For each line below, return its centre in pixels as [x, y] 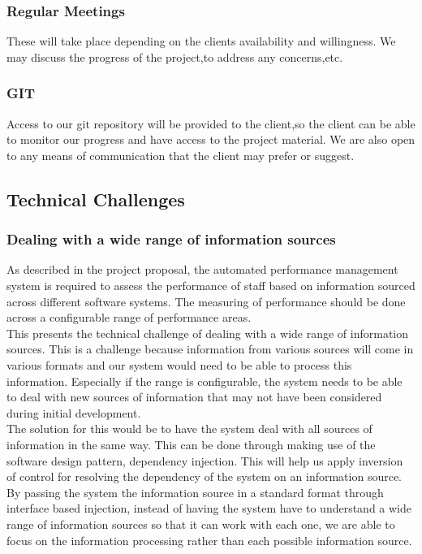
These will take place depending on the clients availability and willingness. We [201, 41]
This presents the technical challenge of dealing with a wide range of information [208, 333]
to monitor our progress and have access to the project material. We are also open [211, 139]
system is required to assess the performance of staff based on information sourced [211, 285]
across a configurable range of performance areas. [129, 317]
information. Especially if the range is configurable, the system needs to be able [205, 381]
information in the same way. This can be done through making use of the [191, 444]
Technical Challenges [96, 199]
